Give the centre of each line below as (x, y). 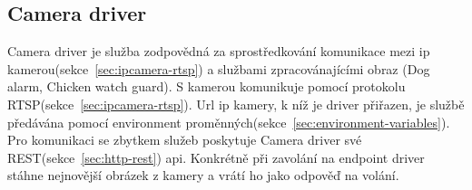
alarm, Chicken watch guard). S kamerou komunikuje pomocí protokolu (206, 86)
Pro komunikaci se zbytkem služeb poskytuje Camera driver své (185, 140)
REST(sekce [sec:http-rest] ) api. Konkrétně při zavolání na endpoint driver (216, 157)
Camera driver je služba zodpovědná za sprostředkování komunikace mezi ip (219, 51)
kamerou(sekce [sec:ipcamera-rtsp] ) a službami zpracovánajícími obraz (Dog (219, 68)
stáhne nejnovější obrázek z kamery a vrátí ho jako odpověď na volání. (203, 175)
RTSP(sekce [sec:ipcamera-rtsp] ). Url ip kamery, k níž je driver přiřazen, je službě (236, 104)
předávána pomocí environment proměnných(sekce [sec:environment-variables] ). (229, 122)
